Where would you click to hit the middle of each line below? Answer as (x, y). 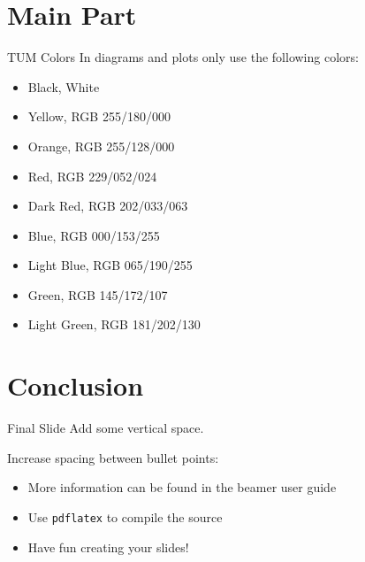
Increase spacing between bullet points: (113, 457)
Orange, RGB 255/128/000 (101, 146)
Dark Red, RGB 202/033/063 (108, 206)
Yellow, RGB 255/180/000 (99, 116)
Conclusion (76, 385)
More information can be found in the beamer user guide (182, 487)
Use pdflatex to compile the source (125, 516)
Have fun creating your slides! (108, 547)
